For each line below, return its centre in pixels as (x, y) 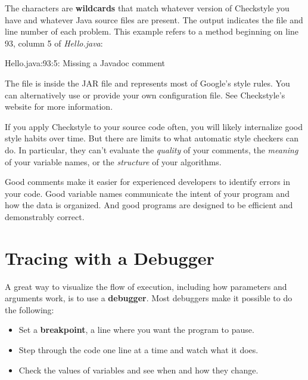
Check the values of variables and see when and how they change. (139, 370)
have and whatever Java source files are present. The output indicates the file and (154, 19)
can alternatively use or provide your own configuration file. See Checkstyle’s (145, 95)
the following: (29, 309)
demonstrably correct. (45, 216)
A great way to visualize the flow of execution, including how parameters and (146, 286)
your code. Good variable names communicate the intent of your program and (147, 193)
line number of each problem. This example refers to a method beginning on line (152, 31)
